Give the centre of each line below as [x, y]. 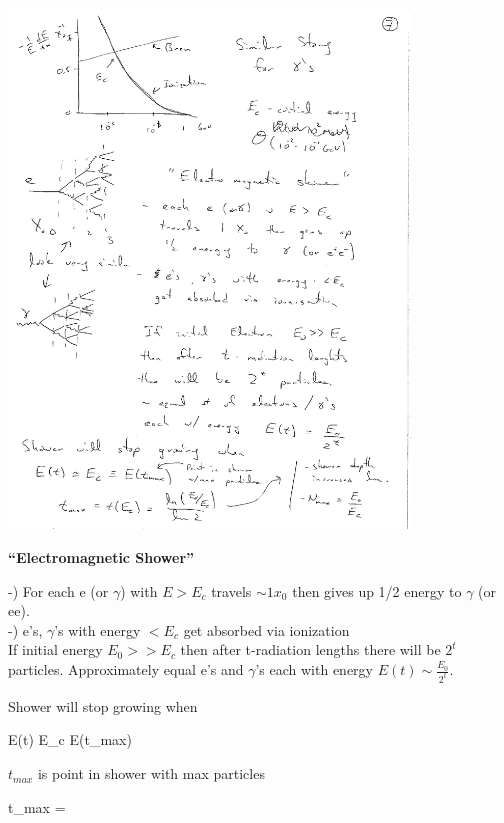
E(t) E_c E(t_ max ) [70, 739]
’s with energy [97, 629]
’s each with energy [314, 669]
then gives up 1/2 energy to [377, 590]
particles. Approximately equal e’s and [126, 669]
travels [231, 590]
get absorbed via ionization [266, 629]
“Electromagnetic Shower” [101, 557]
